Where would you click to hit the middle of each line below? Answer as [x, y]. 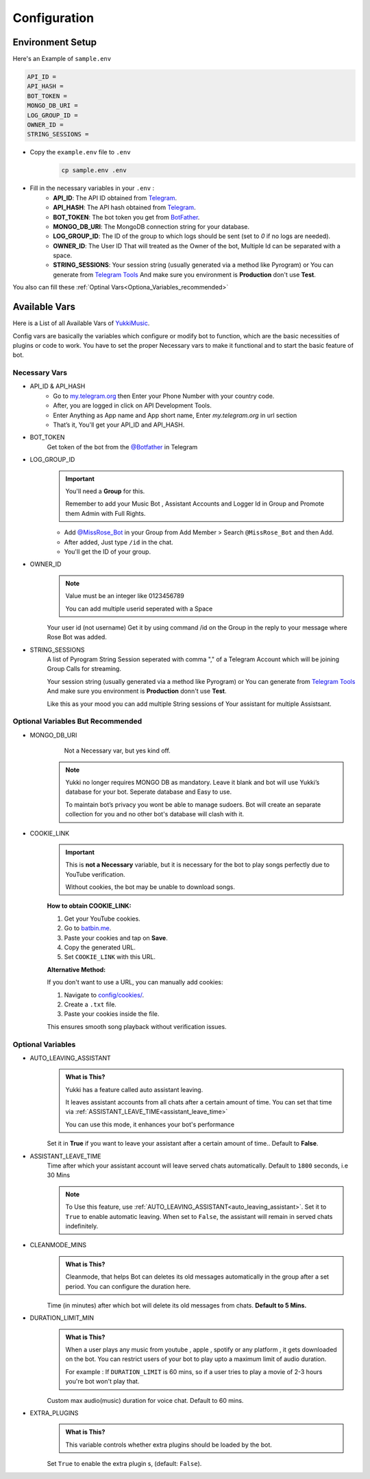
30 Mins [59, 1175]
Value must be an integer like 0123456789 [125, 596]
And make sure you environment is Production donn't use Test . [137, 691]
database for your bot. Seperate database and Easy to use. [149, 792]
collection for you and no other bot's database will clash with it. [155, 814]
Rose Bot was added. [77, 637]
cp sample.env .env [94, 170]
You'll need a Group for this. [105, 491]
